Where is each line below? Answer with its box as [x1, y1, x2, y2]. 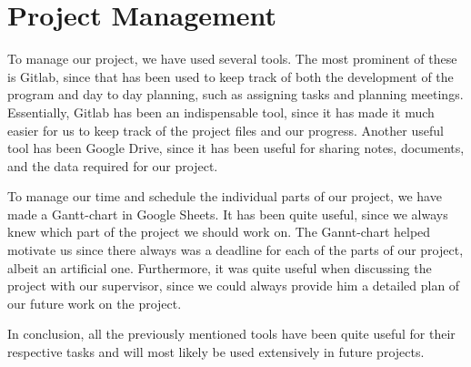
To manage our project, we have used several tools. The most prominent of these [7, 49, 457, 68]
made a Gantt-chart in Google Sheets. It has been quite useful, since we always [7, 204, 448, 223]
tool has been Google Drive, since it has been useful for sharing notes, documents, [7, 138, 465, 158]
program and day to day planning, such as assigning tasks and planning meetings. [7, 85, 464, 104]
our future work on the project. [7, 293, 182, 312]
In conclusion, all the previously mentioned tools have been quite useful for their [7, 324, 456, 343]
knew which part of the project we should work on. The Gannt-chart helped [7, 222, 431, 241]
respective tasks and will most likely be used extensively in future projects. [7, 342, 425, 362]
